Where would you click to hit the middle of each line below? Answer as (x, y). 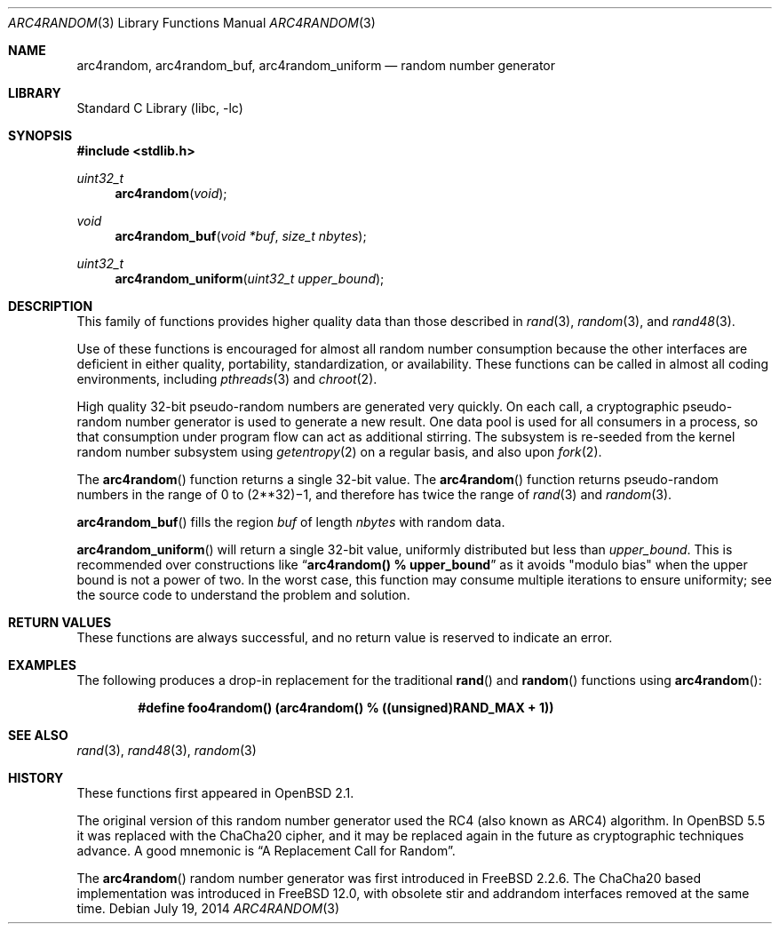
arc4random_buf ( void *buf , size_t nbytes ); (241, 236)
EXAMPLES (42, 665)
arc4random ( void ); (171, 193)
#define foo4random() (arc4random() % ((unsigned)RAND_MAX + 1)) (346, 708)
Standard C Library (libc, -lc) (160, 108)
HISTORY (36, 778)
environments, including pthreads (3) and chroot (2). (227, 379)
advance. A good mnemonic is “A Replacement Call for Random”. (266, 851)
